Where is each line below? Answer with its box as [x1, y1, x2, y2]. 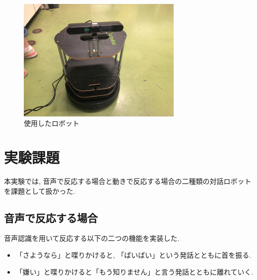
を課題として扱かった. [4, 185, 75, 196]
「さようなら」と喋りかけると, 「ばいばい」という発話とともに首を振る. [15, 250, 252, 260]
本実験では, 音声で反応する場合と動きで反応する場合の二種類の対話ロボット [4, 176, 252, 186]
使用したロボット [24, 118, 79, 128]
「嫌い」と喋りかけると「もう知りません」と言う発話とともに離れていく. [15, 266, 254, 277]
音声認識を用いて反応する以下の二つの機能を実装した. [4, 233, 180, 243]
